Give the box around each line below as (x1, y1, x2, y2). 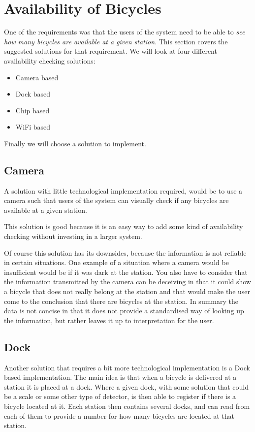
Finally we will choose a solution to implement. (4, 138, 146, 148)
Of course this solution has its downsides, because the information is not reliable (4, 247, 247, 258)
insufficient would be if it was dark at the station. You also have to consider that (4, 266, 248, 277)
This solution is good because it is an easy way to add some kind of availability (4, 221, 243, 232)
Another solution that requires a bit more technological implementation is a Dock (4, 362, 250, 372)
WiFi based (15, 122, 51, 132)
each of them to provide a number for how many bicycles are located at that (4, 410, 235, 421)
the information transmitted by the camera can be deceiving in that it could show (4, 276, 251, 287)
